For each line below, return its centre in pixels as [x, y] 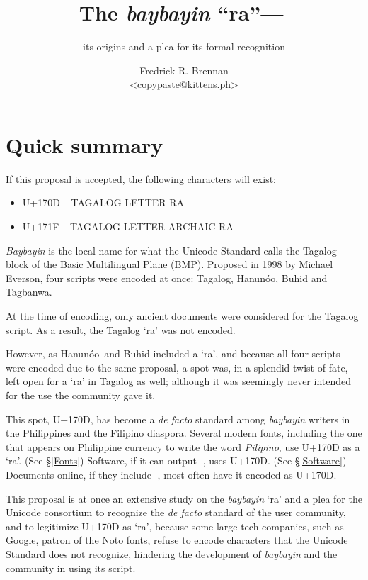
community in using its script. [71, 568]
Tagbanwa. [29, 292]
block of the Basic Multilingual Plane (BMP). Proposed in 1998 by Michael [169, 264]
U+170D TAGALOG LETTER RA [103, 202]
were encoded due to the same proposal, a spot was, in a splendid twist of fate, [177, 367]
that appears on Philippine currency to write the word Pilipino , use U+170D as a [183, 446]
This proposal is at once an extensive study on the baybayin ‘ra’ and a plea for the [184, 498]
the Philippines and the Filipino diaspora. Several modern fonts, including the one [184, 433]
